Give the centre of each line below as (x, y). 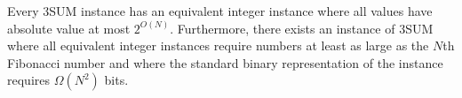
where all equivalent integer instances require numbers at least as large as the (218, 45)
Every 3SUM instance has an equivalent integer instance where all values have (220, 11)
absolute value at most (69, 28)
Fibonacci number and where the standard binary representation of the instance (225, 62)
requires (28, 80)
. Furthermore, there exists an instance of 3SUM (302, 28)
